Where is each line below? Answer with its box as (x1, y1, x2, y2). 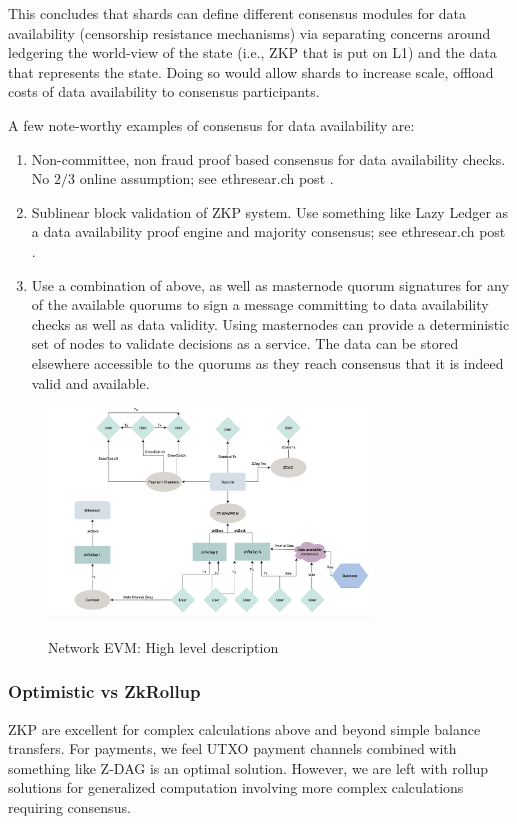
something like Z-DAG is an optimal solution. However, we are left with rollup (8, 757, 489, 778)
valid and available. (31, 372, 150, 393)
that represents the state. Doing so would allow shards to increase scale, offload (8, 61, 494, 82)
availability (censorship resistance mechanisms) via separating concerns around (8, 22, 491, 43)
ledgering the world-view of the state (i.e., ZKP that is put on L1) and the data (8, 42, 497, 63)
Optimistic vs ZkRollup (8, 679, 201, 704)
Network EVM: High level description (48, 636, 279, 657)
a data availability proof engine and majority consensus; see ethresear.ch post (31, 221, 506, 242)
